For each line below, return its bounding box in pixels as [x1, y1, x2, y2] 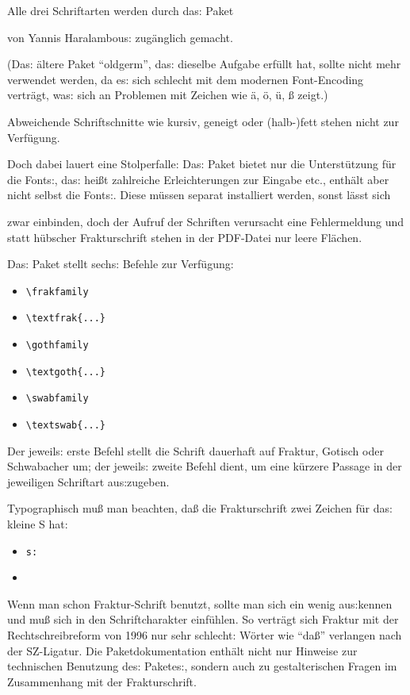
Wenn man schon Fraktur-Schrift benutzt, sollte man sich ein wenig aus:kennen [7, 595, 393, 612]
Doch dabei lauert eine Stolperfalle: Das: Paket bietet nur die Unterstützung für [7, 156, 397, 172]
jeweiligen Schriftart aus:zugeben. [7, 473, 170, 490]
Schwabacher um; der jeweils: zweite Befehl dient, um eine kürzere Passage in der [7, 458, 402, 474]
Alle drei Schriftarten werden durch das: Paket [7, 2, 234, 18]
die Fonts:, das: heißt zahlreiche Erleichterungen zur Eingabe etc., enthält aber [7, 171, 389, 187]
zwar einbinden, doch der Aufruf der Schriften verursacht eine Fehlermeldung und [7, 213, 404, 229]
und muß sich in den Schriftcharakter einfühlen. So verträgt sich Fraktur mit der [7, 611, 399, 628]
